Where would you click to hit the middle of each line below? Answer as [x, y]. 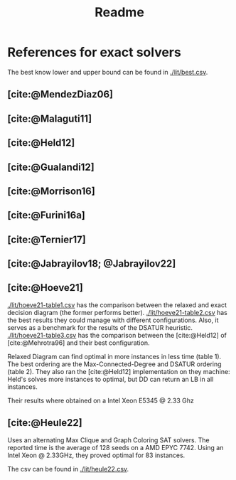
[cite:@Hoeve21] [45, 288]
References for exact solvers [94, 52]
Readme [119, 12]
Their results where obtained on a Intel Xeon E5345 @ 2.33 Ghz [101, 400]
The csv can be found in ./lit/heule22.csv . [68, 469]
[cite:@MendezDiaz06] [60, 94]
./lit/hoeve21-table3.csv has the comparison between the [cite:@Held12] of [117, 335]
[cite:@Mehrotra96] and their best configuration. [79, 343]
